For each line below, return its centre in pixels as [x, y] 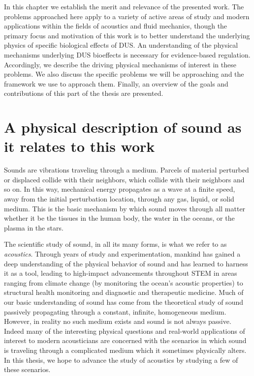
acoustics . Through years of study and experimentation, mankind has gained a [122, 254]
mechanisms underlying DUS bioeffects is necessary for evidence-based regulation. [127, 54]
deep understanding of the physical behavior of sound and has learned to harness [126, 263]
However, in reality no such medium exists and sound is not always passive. [118, 321]
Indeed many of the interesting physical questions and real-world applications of [125, 331]
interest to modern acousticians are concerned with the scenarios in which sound [125, 340]
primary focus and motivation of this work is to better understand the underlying [127, 35]
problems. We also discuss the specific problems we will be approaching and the [124, 74]
